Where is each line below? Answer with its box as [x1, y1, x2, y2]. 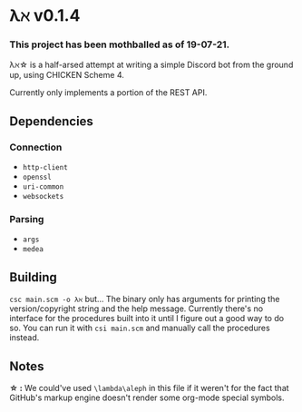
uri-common [22, 182, 64, 191]
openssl [22, 172, 52, 182]
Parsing [9, 213, 44, 226]
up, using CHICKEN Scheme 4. [9, 70, 124, 81]
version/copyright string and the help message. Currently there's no [9, 303, 264, 314]
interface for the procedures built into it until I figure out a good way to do [9, 313, 284, 324]
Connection [9, 141, 63, 153]
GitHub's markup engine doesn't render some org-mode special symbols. [9, 392, 285, 403]
